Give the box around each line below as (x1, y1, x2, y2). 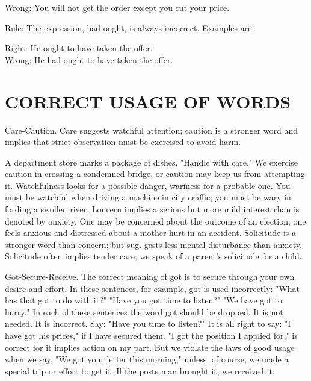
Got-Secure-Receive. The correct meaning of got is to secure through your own (5, 270, 295, 283)
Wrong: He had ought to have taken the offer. (5, 53, 173, 66)
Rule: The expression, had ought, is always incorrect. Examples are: (5, 21, 254, 34)
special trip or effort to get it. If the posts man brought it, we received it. (5, 364, 275, 377)
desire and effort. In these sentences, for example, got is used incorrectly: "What (5, 282, 300, 294)
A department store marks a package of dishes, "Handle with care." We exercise (5, 155, 298, 168)
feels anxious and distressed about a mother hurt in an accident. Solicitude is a (5, 226, 296, 239)
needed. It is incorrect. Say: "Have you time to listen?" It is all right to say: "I (5, 317, 291, 330)
